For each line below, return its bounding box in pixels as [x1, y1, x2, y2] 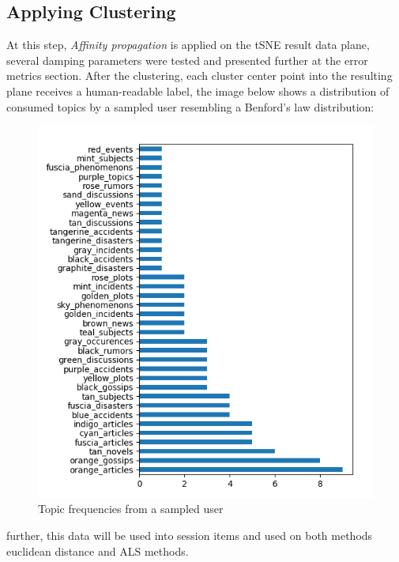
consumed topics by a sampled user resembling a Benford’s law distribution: [6, 98, 375, 115]
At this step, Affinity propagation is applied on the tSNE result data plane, [6, 36, 370, 53]
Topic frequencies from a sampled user [38, 500, 224, 517]
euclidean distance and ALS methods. [6, 542, 189, 559]
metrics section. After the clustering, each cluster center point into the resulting [6, 67, 393, 84]
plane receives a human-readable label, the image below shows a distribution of [6, 82, 390, 99]
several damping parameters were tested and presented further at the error [6, 51, 368, 68]
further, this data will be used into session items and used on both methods [6, 527, 373, 544]
